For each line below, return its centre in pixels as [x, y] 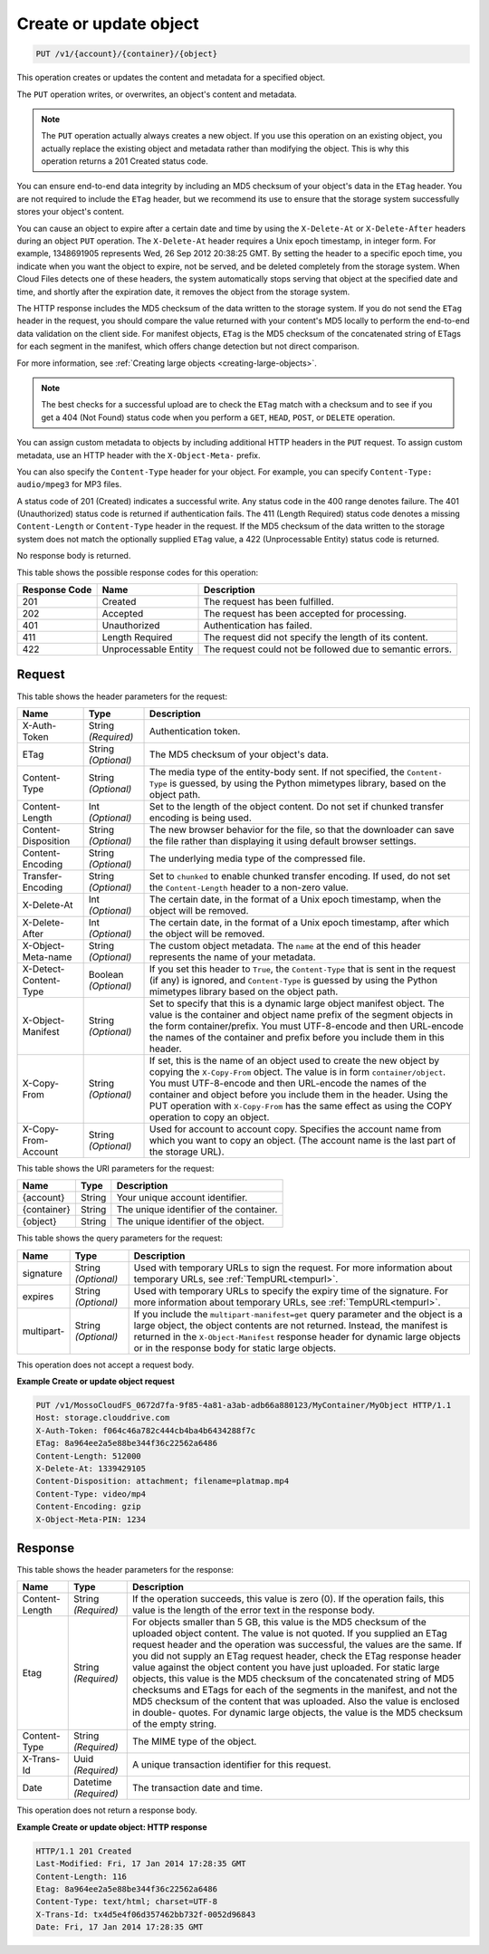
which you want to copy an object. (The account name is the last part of [303, 1140]
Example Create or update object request [96, 1382]
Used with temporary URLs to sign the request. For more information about [293, 1268]
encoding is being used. [201, 818]
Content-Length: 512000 [89, 1456]
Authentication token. [195, 731]
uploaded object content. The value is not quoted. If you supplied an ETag [290, 1633]
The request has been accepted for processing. [305, 614]
